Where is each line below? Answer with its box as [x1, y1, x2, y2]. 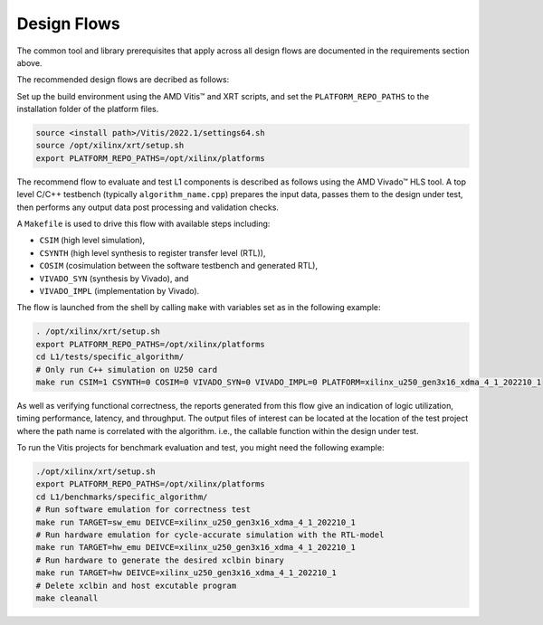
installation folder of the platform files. [16, 104, 159, 115]
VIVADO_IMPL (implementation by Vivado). [39, 285, 200, 296]
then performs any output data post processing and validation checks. [16, 202, 280, 213]
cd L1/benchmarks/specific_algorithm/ [35, 491, 208, 502]
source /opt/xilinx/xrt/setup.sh [35, 140, 185, 151]
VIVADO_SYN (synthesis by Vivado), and [39, 272, 189, 284]
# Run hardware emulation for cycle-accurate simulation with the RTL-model [35, 530, 385, 540]
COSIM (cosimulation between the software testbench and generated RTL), [39, 260, 319, 271]
